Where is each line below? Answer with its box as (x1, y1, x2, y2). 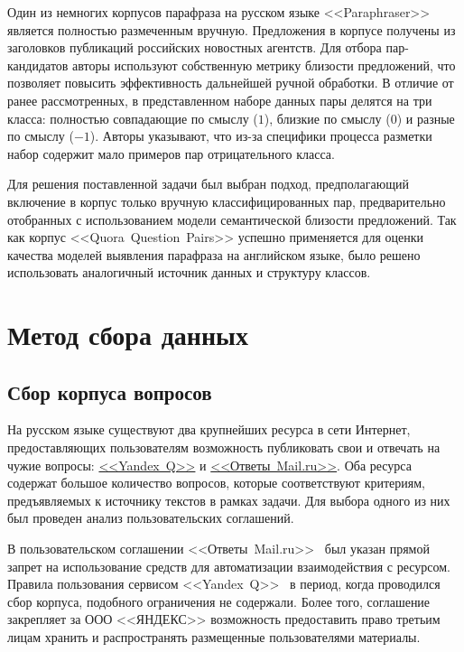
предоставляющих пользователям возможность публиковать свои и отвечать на (7, 438, 441, 457)
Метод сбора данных (7, 316, 248, 353)
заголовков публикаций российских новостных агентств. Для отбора (7, 38, 382, 57)
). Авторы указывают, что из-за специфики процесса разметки (89, 126, 432, 145)
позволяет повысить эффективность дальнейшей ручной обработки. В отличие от (7, 73, 454, 92)
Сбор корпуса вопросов (7, 377, 212, 405)
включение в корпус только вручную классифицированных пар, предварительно (7, 191, 446, 210)
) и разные (396, 108, 455, 127)
